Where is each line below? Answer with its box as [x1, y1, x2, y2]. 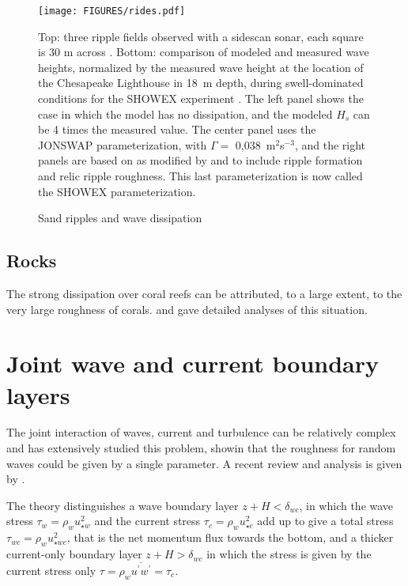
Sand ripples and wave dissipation [38, 210, 202, 226]
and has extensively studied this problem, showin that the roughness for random [6, 440, 396, 456]
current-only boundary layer [6, 546, 142, 562]
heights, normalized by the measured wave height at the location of [38, 59, 364, 75]
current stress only [6, 561, 96, 578]
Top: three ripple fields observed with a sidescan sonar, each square [38, 28, 364, 44]
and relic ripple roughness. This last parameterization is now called [38, 168, 363, 183]
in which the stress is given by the [206, 546, 372, 562]
